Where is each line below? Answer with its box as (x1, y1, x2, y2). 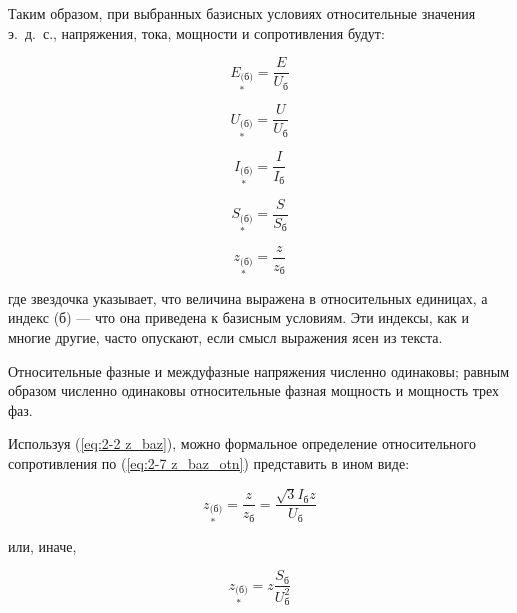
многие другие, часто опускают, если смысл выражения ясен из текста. (8, 327, 443, 348)
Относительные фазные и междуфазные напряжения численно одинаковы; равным (8, 360, 510, 381)
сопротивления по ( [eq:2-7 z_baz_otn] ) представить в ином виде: (8, 453, 410, 474)
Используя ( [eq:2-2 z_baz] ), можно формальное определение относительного (8, 433, 476, 454)
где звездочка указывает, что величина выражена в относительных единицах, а (8, 287, 488, 308)
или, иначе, (8, 535, 77, 556)
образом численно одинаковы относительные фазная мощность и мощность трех (8, 380, 500, 401)
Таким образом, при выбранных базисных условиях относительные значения (8, 3, 476, 23)
